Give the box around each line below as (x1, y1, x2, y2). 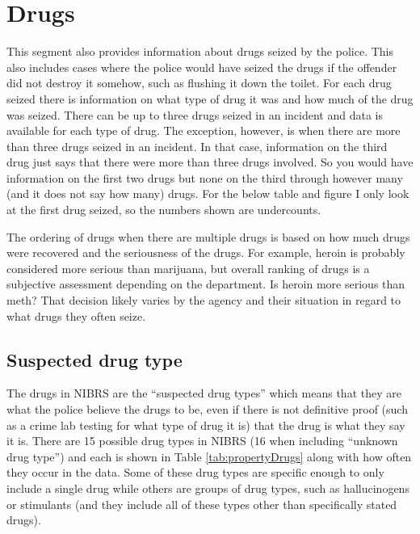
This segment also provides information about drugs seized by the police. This (6, 43, 393, 60)
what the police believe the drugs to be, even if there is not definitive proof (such (6, 401, 408, 418)
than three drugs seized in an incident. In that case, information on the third (6, 137, 388, 154)
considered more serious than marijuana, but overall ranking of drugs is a (6, 259, 370, 276)
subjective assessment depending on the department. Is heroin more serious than (6, 275, 405, 292)
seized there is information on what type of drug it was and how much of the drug (6, 90, 414, 107)
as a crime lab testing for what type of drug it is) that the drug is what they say (6, 416, 405, 433)
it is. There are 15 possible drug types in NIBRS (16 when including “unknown (6, 432, 398, 449)
